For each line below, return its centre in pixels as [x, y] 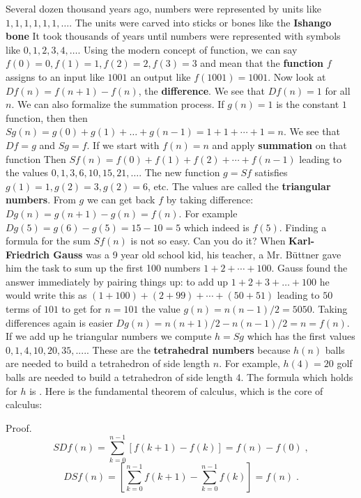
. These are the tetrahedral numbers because [189, 349]
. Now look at [297, 76]
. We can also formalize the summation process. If [118, 104]
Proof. [19, 427]
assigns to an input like [55, 76]
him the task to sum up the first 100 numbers [103, 268]
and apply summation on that [279, 145]
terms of [23, 309]
